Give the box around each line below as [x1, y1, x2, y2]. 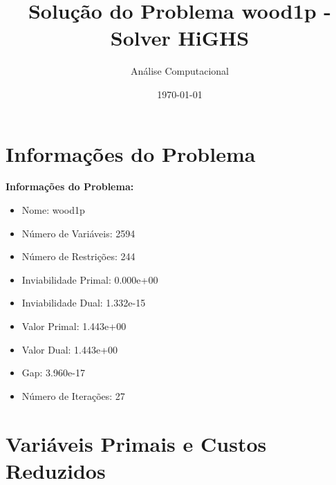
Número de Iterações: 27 [21, 388, 125, 403]
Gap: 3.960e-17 [21, 365, 85, 380]
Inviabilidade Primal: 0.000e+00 [21, 272, 158, 286]
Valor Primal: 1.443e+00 [21, 319, 127, 333]
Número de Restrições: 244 [21, 249, 136, 264]
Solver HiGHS [110, 24, 250, 52]
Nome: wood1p [21, 203, 85, 217]
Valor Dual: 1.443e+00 [21, 342, 118, 356]
